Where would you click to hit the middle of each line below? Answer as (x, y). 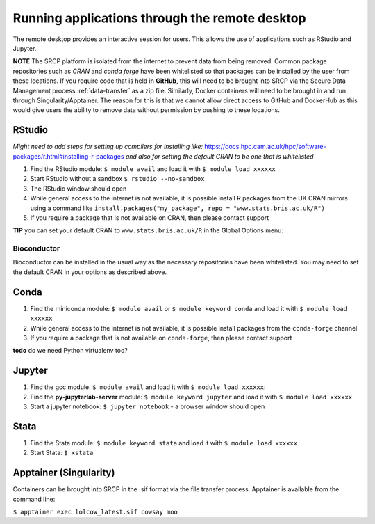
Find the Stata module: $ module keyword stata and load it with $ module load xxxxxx (164, 443)
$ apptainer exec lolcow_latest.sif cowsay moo (95, 512)
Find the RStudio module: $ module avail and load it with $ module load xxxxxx (153, 169)
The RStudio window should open (78, 189)
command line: (34, 499)
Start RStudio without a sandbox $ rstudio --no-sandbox (117, 179)
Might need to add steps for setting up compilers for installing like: (108, 147)
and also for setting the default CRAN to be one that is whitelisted (219, 156)
